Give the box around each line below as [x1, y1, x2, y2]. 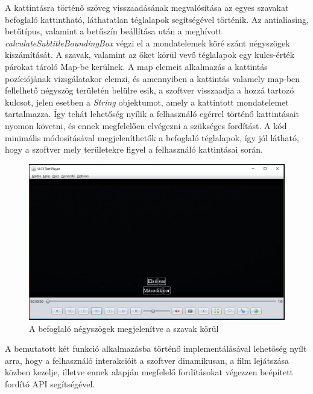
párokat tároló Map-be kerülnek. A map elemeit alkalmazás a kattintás [5, 60, 268, 72]
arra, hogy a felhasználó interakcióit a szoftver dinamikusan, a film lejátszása [5, 354, 289, 366]
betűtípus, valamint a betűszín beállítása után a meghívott [5, 25, 222, 37]
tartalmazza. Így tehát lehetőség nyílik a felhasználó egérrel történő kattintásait [5, 107, 300, 120]
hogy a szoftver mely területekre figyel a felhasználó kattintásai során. [5, 143, 263, 156]
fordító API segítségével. [5, 377, 95, 390]
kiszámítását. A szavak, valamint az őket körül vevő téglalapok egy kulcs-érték [5, 48, 295, 61]
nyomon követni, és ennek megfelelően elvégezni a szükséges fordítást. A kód [5, 119, 287, 132]
